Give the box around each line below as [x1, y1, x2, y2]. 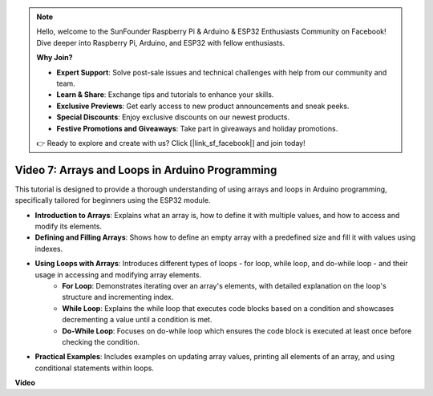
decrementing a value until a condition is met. [62, 315, 212, 325]
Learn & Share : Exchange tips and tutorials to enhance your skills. [56, 90, 274, 99]
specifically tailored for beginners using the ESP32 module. [14, 196, 211, 205]
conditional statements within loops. [34, 363, 154, 373]
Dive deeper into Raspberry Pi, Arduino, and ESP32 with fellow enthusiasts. [36, 38, 285, 47]
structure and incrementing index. [62, 293, 174, 302]
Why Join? [36, 53, 73, 63]
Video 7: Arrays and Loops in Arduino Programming [14, 163, 277, 176]
